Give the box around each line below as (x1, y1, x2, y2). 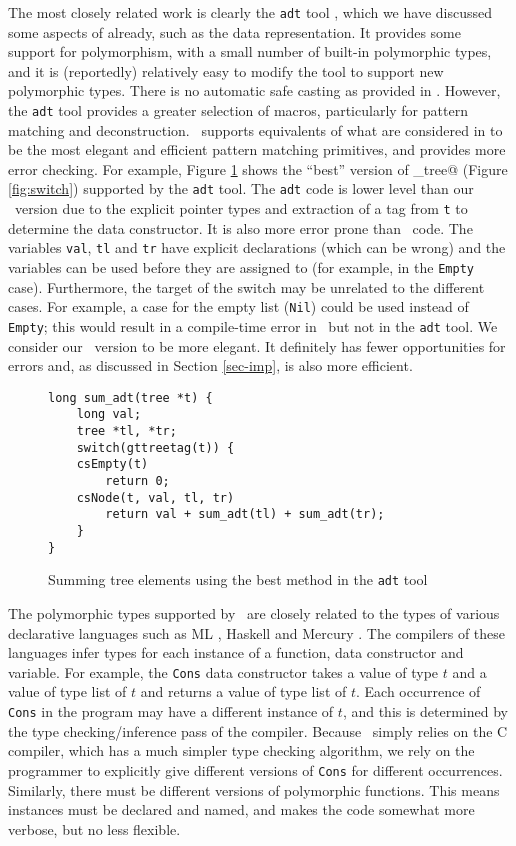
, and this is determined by (342, 701, 508, 722)
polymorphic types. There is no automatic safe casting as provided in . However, (8, 80, 501, 101)
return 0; (105, 474, 170, 489)
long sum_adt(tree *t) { (48, 390, 213, 405)
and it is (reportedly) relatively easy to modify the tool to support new (8, 60, 444, 81)
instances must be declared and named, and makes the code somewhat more (8, 799, 475, 820)
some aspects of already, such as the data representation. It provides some (8, 21, 461, 42)
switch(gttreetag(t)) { (76, 440, 235, 455)
